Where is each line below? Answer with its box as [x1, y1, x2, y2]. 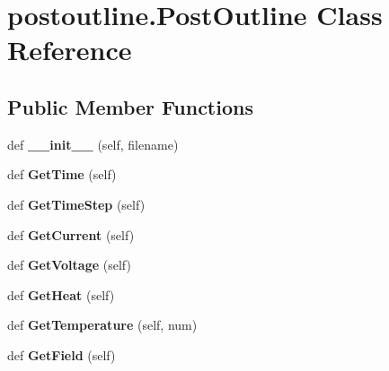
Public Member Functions [7, 92, 253, 120]
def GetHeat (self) [7, 285, 115, 304]
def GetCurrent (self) [7, 225, 135, 244]
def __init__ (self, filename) [7, 134, 179, 153]
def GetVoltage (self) [7, 255, 131, 274]
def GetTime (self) [7, 165, 117, 184]
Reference [7, 31, 132, 68]
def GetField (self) [7, 345, 116, 364]
